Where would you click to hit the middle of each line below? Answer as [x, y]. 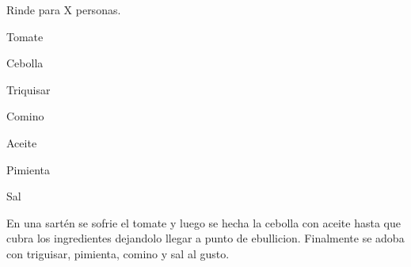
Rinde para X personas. [64, 10]
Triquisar [29, 89]
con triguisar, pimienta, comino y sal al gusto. [118, 253]
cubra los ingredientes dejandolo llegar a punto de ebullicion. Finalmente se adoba [205, 238]
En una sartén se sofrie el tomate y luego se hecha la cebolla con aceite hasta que [204, 222]
